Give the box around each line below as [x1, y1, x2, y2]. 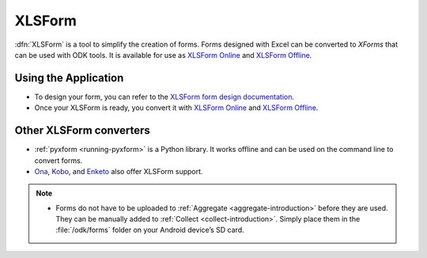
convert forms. [34, 155, 83, 165]
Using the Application [14, 71, 124, 85]
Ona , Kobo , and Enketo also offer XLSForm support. [34, 166, 203, 176]
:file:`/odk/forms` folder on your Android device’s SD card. [55, 226, 244, 235]
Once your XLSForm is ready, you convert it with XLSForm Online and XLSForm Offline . [34, 103, 319, 112]
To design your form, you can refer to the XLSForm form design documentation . [34, 92, 294, 101]
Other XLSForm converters [14, 123, 150, 138]
